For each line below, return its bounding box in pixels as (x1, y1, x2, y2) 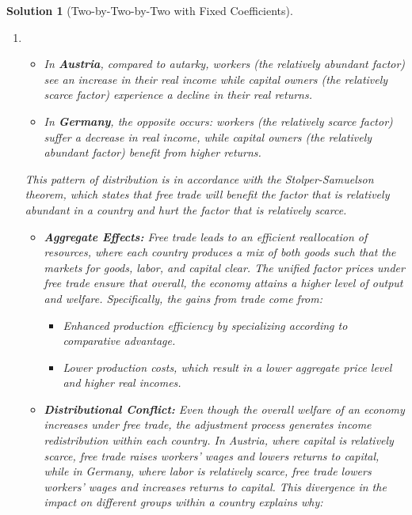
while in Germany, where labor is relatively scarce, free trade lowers (44, 463, 372, 479)
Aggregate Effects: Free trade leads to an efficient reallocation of (44, 228, 368, 244)
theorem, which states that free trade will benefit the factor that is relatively (25, 186, 390, 203)
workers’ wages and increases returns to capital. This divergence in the (44, 478, 387, 494)
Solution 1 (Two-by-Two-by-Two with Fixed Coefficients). (6, 2, 293, 18)
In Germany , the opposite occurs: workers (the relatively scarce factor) (44, 112, 393, 129)
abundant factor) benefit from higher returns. (44, 144, 261, 161)
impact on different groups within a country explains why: (44, 494, 323, 510)
